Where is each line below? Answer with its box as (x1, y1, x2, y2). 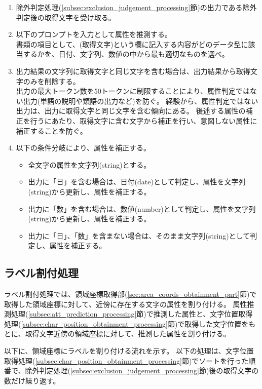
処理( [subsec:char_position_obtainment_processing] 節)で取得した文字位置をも (4, 318, 256, 329)
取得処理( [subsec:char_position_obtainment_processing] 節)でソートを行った (4, 355, 249, 366)
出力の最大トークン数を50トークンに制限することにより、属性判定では (16, 86, 250, 96)
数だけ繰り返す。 (4, 375, 60, 385)
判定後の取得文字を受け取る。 (16, 12, 116, 22)
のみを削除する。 (23, 75, 80, 86)
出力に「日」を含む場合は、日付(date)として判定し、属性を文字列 (28, 176, 246, 187)
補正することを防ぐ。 (16, 125, 87, 136)
